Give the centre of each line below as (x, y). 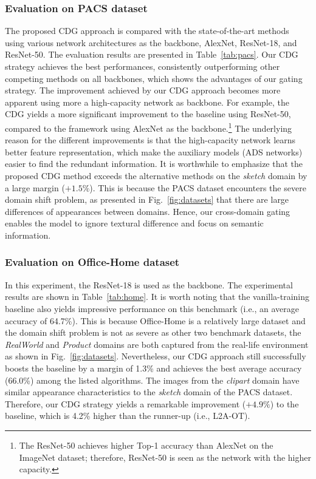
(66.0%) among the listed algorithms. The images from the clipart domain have (152, 380)
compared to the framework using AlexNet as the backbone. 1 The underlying (149, 127)
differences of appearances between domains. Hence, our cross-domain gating (148, 211)
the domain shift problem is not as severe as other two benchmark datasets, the (153, 332)
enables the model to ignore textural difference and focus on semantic (134, 223)
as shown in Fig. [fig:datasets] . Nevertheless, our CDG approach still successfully (156, 356)
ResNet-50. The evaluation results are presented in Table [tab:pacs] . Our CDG (152, 54)
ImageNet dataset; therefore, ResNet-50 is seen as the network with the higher (165, 457)
